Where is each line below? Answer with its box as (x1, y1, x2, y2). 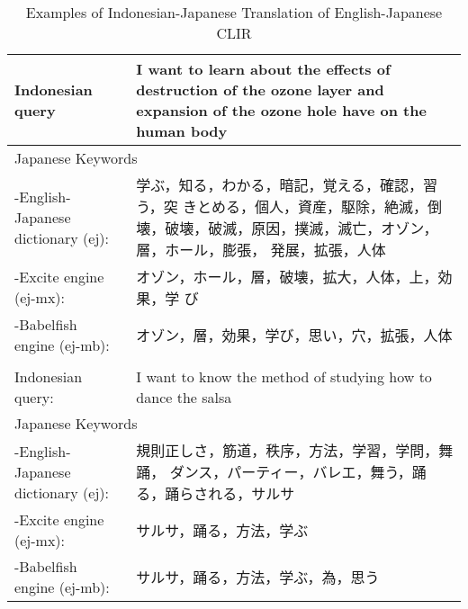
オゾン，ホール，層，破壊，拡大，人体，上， (136, 266, 438, 287)
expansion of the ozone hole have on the (136, 100, 427, 121)
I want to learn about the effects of (136, 58, 391, 79)
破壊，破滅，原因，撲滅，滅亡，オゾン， (165, 218, 438, 238)
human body (136, 121, 228, 141)
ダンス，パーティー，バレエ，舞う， (169, 461, 412, 482)
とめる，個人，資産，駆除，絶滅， (197, 196, 428, 217)
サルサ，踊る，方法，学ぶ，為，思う (136, 567, 380, 587)
